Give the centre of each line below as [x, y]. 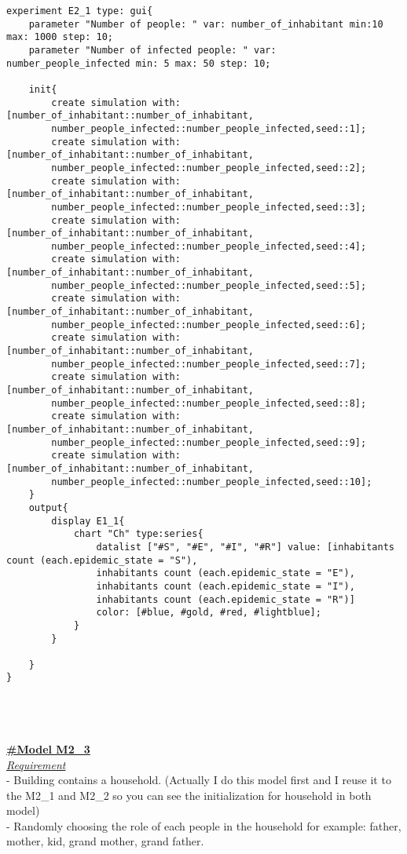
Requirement [36, 764]
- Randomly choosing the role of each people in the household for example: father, [204, 825]
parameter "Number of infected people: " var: [152, 50]
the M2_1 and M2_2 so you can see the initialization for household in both [189, 795]
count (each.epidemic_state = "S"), [102, 560]
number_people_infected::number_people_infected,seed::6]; [209, 325]
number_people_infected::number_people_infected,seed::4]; [209, 246]
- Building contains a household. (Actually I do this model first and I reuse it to [199, 780]
